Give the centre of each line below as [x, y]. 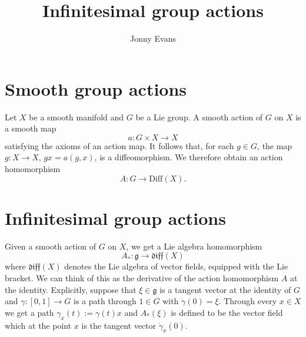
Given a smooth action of [50, 246]
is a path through [105, 301]
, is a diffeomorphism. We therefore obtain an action [189, 157]
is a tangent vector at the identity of [225, 289]
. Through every [248, 301]
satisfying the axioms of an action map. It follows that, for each [119, 145]
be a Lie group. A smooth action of [199, 117]
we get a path [29, 312]
